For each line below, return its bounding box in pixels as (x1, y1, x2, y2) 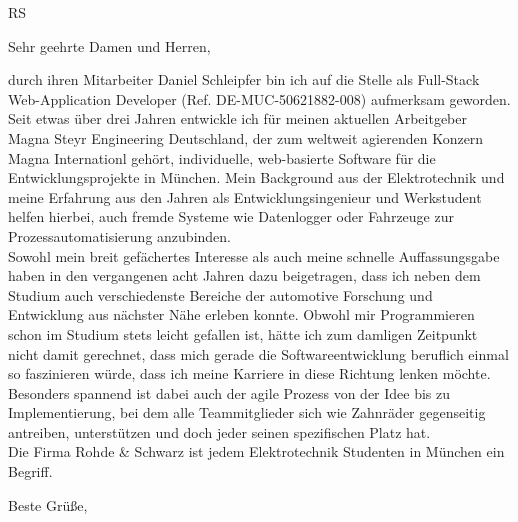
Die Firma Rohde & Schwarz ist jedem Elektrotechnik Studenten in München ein (8, 441, 505, 462)
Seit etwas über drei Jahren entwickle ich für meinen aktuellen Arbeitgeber (8, 108, 468, 129)
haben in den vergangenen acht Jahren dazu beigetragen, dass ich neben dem (8, 265, 481, 286)
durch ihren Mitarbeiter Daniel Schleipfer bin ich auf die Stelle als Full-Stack (8, 69, 480, 90)
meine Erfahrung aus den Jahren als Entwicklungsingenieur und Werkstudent (8, 186, 482, 207)
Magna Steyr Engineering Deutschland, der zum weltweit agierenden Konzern (8, 127, 484, 148)
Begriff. (8, 461, 53, 482)
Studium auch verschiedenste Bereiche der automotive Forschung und (8, 284, 433, 305)
